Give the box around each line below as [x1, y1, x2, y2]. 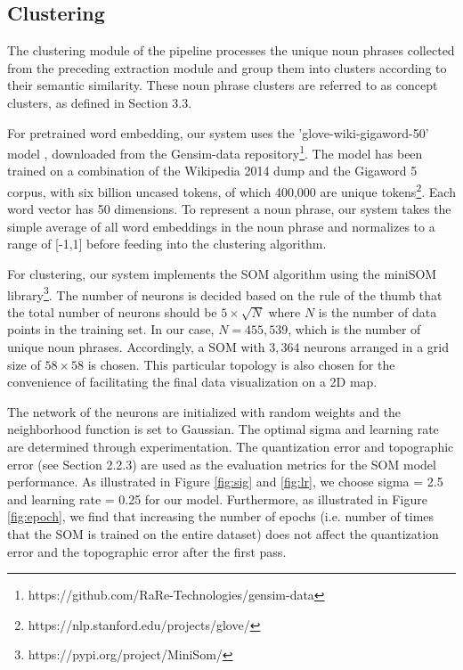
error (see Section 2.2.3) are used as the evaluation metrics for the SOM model [7, 454, 436, 473]
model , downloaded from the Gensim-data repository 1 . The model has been [7, 142, 423, 162]
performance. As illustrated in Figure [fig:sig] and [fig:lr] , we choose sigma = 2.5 [7, 472, 443, 491]
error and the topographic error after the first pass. [7, 542, 287, 560]
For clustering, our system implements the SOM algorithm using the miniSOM [7, 265, 437, 283]
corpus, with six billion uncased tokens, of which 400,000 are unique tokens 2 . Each [7, 180, 456, 200]
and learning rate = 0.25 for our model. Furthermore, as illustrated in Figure [7, 489, 427, 508]
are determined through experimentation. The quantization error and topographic [7, 437, 454, 456]
